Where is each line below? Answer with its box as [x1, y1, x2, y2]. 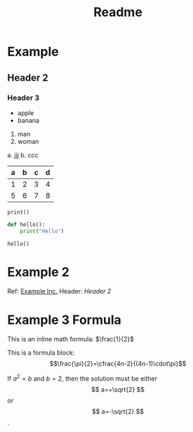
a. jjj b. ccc [7, 150, 39, 159]
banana [17, 116, 40, 124]
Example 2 [7, 264, 70, 280]
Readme [93, 4, 142, 20]
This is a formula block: [7, 348, 75, 357]
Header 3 [7, 93, 40, 103]
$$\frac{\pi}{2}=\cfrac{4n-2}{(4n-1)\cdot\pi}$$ [49, 360, 187, 368]
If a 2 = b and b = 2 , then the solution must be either [7, 373, 158, 383]
